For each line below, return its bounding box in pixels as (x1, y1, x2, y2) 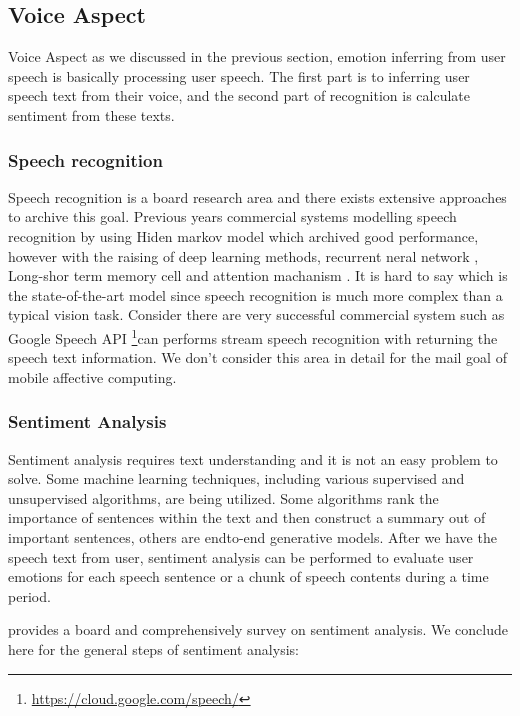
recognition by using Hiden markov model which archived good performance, (8, 225, 479, 246)
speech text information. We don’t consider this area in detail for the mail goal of (8, 347, 507, 368)
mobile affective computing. (8, 366, 177, 387)
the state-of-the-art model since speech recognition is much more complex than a (8, 284, 503, 305)
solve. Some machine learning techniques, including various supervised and (8, 468, 465, 489)
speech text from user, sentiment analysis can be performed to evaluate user (8, 546, 474, 567)
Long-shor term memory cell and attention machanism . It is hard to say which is (8, 265, 508, 286)
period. (8, 585, 51, 606)
